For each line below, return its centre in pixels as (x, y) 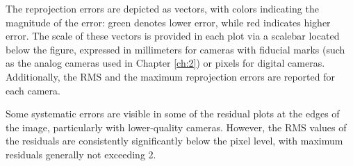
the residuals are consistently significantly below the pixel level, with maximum (174, 141)
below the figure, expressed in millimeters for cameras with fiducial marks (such (175, 49)
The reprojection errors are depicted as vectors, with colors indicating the (162, 8)
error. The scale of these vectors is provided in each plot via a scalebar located (173, 36)
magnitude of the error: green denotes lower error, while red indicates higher (168, 22)
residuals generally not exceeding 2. (81, 154)
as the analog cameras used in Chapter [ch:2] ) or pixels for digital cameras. (165, 63)
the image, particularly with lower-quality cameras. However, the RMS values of (176, 127)
